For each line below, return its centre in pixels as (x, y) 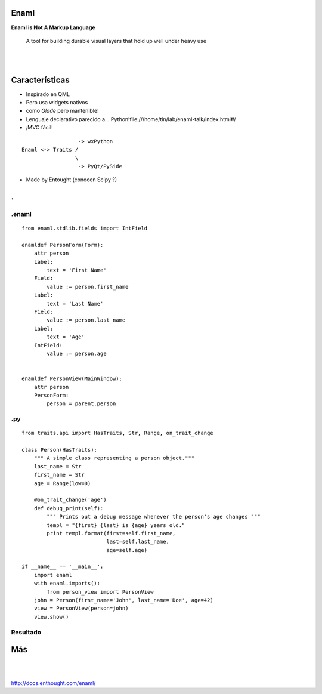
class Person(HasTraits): (60, 450)
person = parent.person (81, 404)
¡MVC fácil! (39, 128)
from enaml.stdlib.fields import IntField (85, 229)
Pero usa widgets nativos (57, 102)
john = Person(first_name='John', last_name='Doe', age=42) (124, 600)
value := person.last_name (86, 320)
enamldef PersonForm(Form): (63, 245)
